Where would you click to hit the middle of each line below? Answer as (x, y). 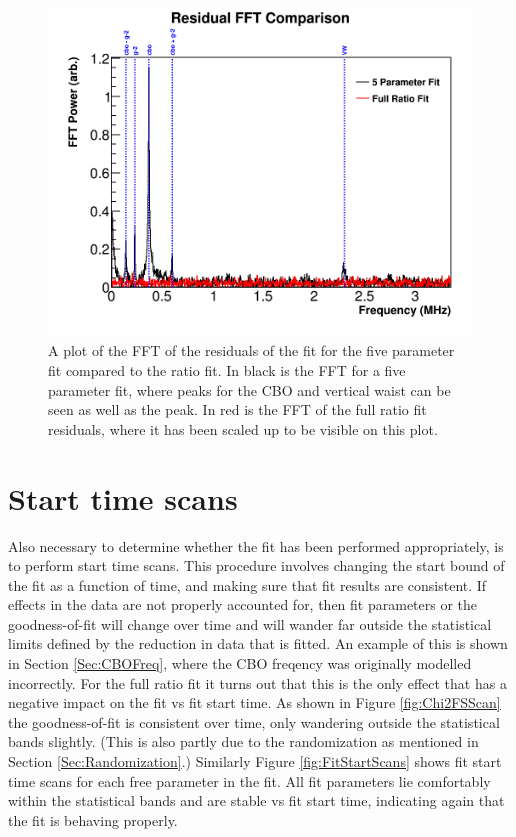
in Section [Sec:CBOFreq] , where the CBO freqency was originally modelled (240, 663)
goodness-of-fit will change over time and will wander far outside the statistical (250, 623)
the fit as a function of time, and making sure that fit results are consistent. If (247, 584)
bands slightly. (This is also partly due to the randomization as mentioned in (243, 741)
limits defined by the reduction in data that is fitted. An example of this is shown (258, 643)
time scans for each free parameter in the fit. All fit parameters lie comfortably (249, 780)
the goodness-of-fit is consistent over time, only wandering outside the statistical (254, 721)
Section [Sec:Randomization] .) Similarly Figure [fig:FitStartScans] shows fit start (255, 761)
